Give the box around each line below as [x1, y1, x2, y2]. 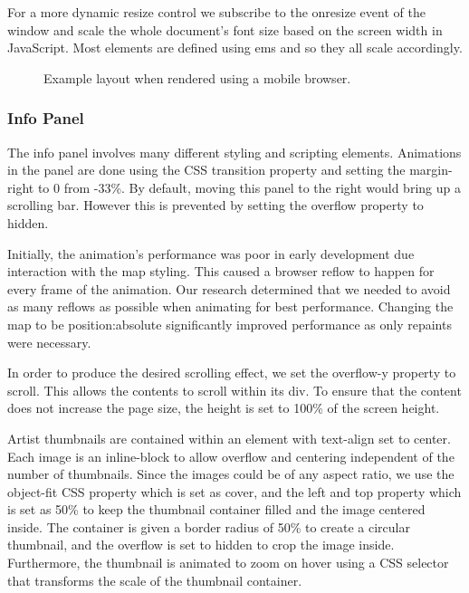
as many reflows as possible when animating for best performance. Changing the [7, 297, 454, 316]
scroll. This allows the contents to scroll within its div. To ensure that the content [7, 380, 462, 399]
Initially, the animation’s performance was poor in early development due [7, 244, 415, 263]
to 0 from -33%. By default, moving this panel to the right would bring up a [37, 177, 461, 196]
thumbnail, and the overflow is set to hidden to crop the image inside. [7, 535, 395, 554]
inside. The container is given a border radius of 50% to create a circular [7, 517, 410, 536]
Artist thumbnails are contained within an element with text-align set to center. [7, 428, 451, 447]
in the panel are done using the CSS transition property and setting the [7, 160, 406, 179]
